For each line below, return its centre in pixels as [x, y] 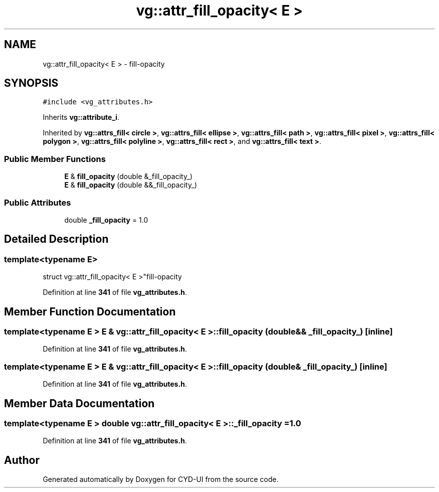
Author [22, 460]
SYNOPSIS [31, 83]
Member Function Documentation [90, 311]
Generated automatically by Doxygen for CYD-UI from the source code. [161, 479]
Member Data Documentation [79, 403]
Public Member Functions [55, 159]
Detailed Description [56, 239]
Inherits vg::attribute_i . [81, 117]
